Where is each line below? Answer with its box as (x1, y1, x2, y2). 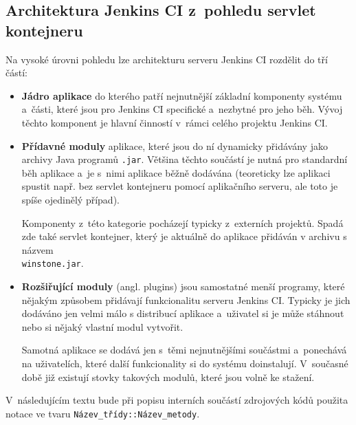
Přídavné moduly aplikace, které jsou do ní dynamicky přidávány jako (21, 138, 328, 153)
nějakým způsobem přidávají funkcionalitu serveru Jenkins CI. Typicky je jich (21, 292, 351, 307)
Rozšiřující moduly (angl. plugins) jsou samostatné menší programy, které (21, 279, 345, 294)
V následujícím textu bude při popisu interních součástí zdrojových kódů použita (5, 393, 348, 407)
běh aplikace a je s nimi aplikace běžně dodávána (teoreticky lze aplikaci (21, 165, 331, 179)
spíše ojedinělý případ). (21, 193, 120, 206)
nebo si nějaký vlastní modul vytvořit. (21, 319, 183, 334)
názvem (21, 242, 54, 257)
